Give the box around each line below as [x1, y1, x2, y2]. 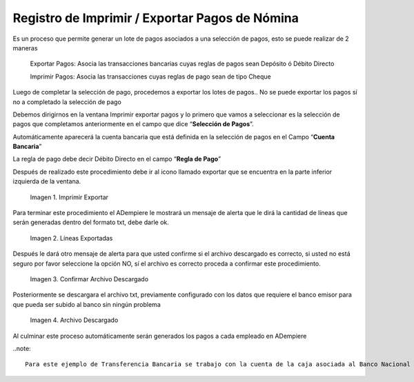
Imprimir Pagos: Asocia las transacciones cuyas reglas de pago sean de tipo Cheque [30, 72, 272, 81]
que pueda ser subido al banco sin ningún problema [12, 300, 161, 308]
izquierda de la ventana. [12, 177, 81, 185]
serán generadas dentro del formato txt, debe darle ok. [12, 218, 169, 227]
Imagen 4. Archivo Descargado [30, 316, 119, 324]
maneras [12, 43, 38, 52]
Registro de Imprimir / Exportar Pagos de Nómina [12, 10, 299, 26]
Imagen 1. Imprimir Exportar [30, 193, 109, 201]
